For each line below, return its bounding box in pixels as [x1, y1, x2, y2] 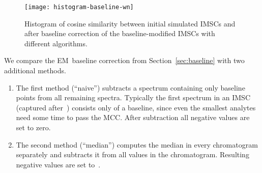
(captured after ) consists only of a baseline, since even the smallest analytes [16, 102, 256, 112]
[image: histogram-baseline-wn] [24, 4, 134, 11]
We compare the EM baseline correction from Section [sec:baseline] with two [4, 55, 245, 66]
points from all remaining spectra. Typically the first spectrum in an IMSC [16, 92, 250, 103]
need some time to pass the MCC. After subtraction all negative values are [16, 112, 250, 123]
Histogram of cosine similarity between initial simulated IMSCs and [24, 18, 236, 28]
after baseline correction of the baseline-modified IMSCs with [24, 28, 215, 39]
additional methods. [4, 65, 66, 76]
